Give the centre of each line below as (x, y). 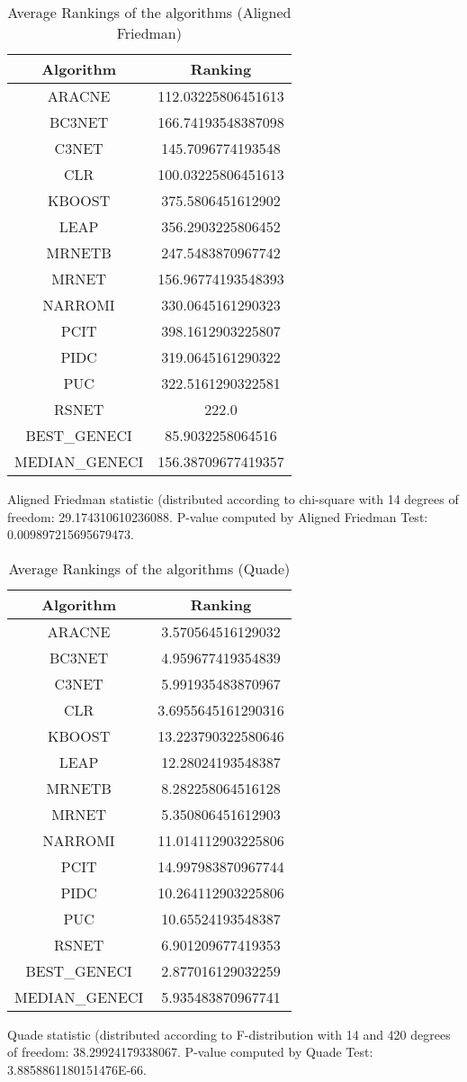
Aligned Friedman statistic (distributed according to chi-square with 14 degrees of (233, 499)
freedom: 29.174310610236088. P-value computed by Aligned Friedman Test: (218, 516)
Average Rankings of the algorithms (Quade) (149, 568)
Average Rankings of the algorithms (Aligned (149, 12)
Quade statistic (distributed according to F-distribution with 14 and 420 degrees (229, 1034)
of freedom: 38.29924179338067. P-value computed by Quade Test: (190, 1052)
